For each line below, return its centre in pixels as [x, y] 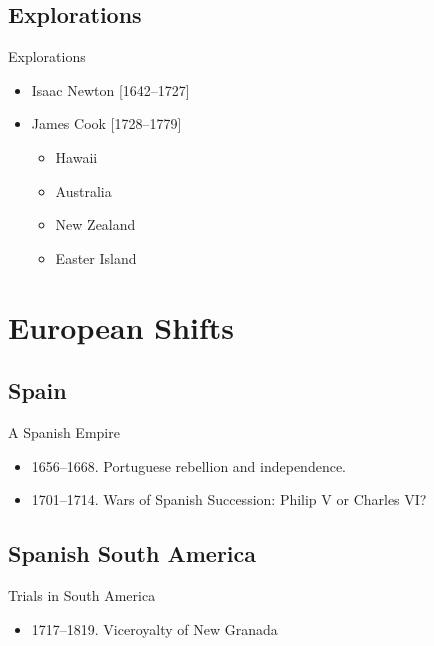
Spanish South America [132, 553]
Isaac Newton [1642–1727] [110, 89]
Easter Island [96, 257]
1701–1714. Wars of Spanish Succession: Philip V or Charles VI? [229, 499]
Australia [83, 190]
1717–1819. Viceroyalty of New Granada [154, 628]
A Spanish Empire [64, 431]
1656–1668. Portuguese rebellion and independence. [189, 465]
